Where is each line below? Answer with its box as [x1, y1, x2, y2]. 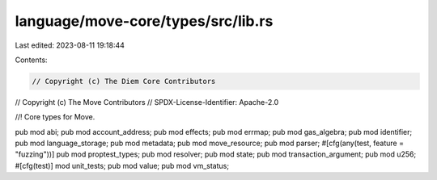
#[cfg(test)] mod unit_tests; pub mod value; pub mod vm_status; [15, 161, 230, 170]
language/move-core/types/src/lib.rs [15, 12, 274, 30]
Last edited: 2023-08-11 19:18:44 [15, 40, 125, 50]
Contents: [15, 55, 48, 65]
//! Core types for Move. [15, 112, 95, 122]
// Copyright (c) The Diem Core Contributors [32, 77, 216, 86]
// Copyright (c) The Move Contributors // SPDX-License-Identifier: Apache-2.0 [15, 97, 279, 107]
